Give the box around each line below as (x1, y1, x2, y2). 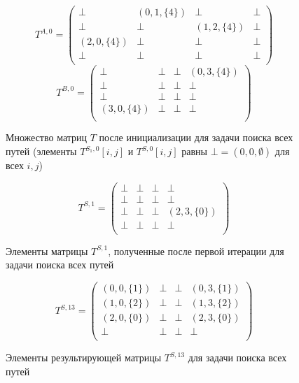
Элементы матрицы (6, 243, 88, 258)
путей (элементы (6, 144, 77, 159)
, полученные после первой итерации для (108, 243, 284, 258)
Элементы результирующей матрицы (6, 350, 162, 365)
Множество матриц (6, 130, 88, 145)
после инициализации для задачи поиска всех (99, 130, 293, 145)
